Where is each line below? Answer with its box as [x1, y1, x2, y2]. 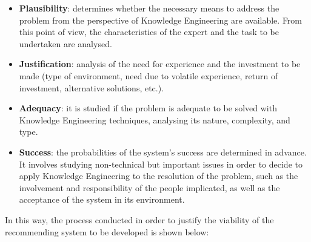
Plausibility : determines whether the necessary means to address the [19, 2, 279, 14]
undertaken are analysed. [19, 37, 112, 50]
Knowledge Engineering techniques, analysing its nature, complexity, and [19, 113, 290, 126]
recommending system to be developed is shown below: [5, 225, 209, 238]
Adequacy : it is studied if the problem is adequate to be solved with [19, 102, 277, 114]
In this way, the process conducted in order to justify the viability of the [5, 213, 274, 226]
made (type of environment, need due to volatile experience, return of [19, 69, 278, 82]
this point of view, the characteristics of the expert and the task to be [19, 25, 279, 38]
